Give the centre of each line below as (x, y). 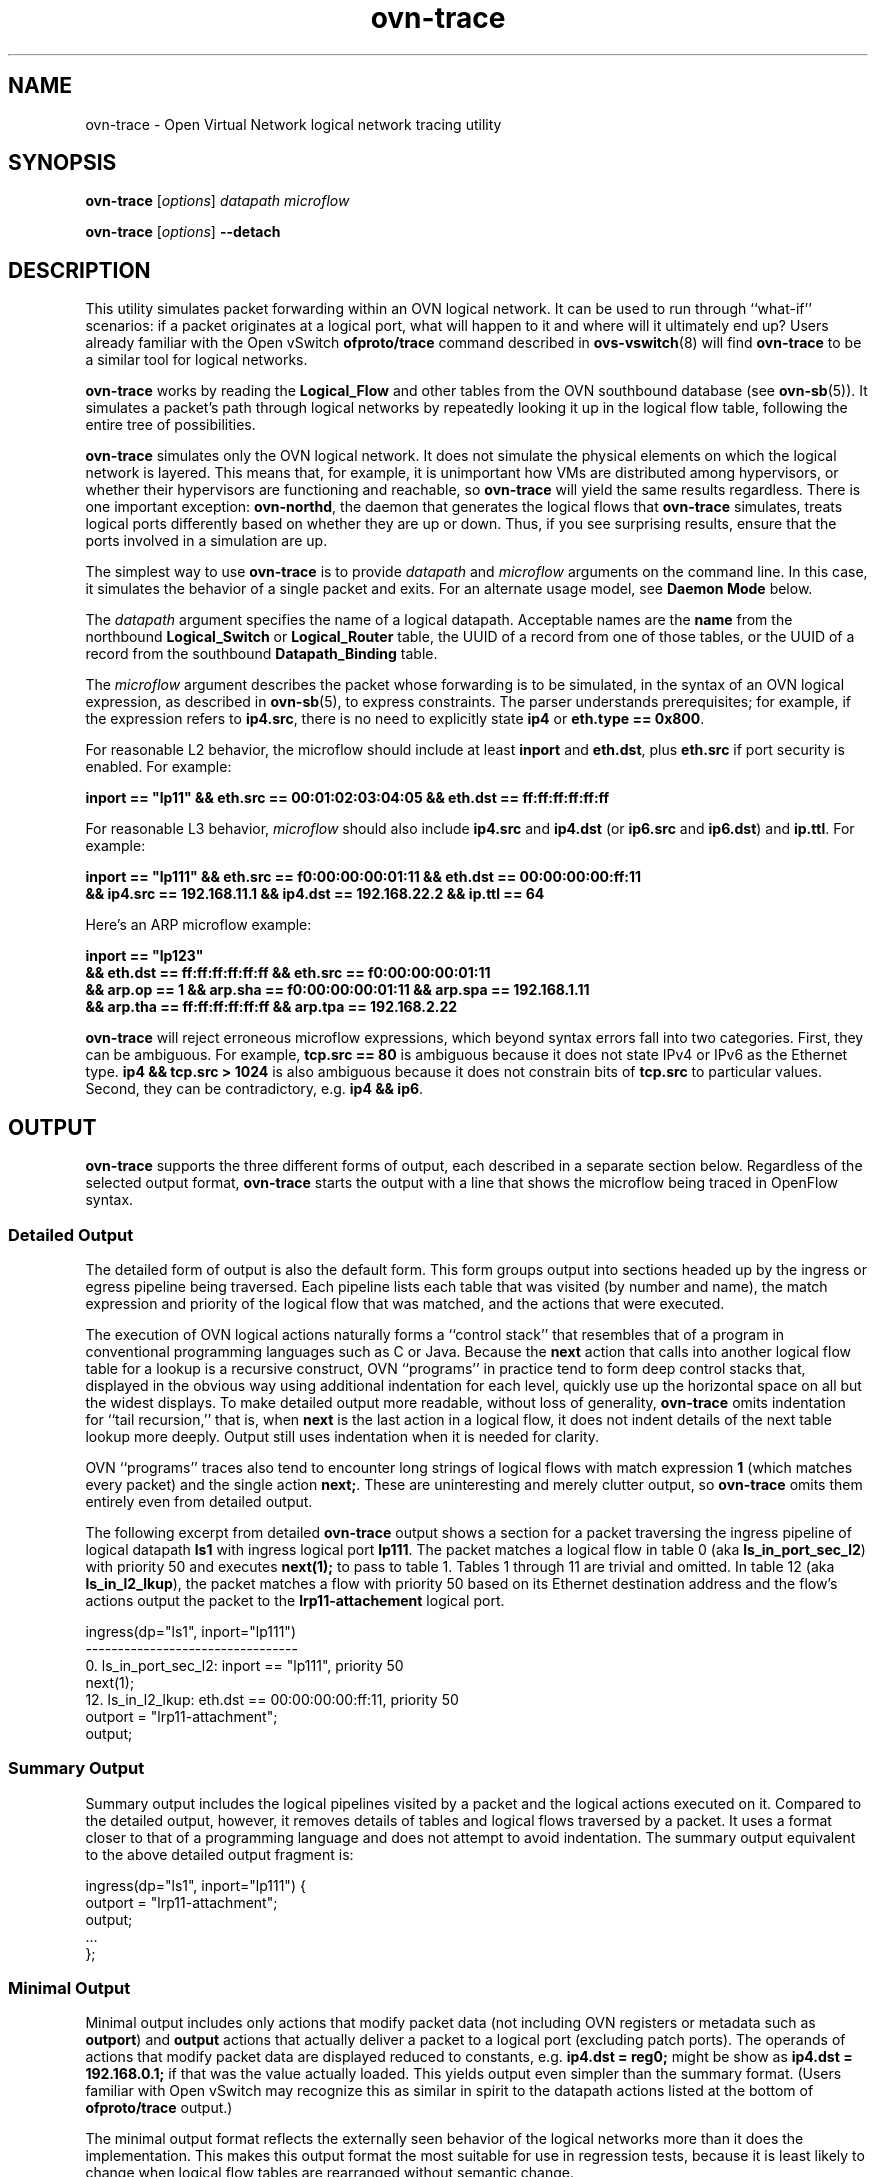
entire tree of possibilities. (170, 425)
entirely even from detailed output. (199, 1501)
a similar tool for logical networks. (196, 360)
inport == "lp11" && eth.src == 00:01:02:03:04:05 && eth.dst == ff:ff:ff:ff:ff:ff (347, 798)
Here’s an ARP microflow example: (198, 925)
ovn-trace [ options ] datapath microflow (217, 201)
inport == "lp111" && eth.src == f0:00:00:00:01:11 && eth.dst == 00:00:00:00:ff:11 (363, 877)
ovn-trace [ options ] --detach (183, 232)
